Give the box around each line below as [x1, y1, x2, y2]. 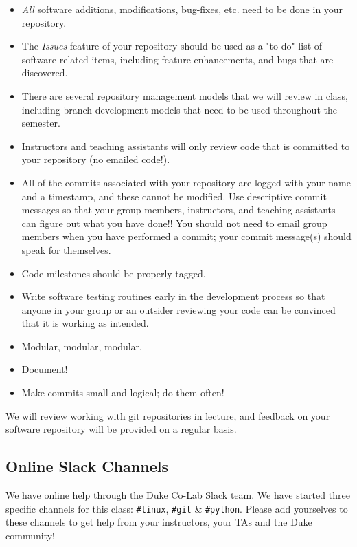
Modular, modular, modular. [21, 339, 142, 353]
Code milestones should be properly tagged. [21, 266, 206, 280]
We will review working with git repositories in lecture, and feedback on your [5, 408, 330, 422]
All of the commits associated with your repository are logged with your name [21, 175, 352, 189]
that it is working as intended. [21, 316, 149, 330]
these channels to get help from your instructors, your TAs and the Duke [5, 515, 312, 529]
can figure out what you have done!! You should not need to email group [21, 215, 327, 230]
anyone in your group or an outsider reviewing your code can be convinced [21, 302, 336, 317]
